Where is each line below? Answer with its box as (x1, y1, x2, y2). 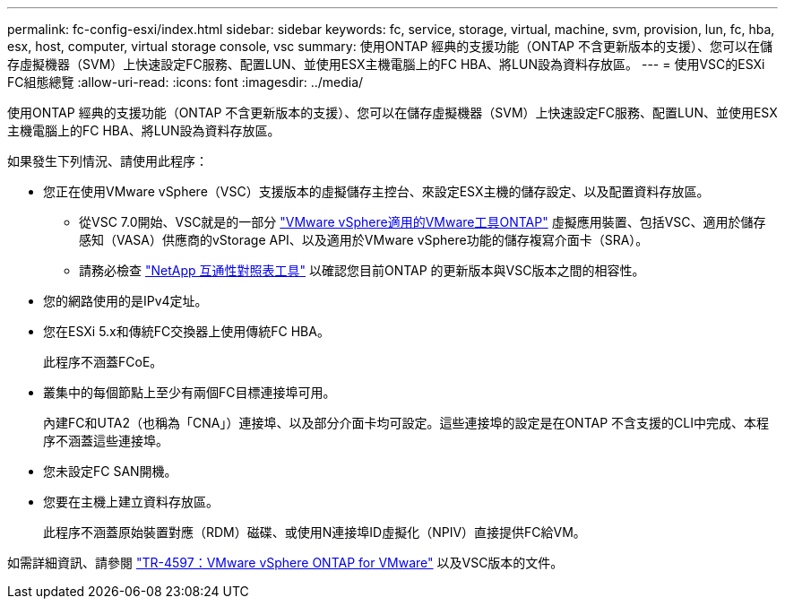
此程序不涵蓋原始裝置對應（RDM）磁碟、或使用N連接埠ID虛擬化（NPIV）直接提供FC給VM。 (43, 524, 586, 540)
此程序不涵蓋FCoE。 (43, 354, 163, 369)
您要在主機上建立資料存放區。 (43, 494, 219, 509)
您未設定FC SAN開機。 (43, 463, 177, 479)
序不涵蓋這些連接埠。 (43, 433, 168, 448)
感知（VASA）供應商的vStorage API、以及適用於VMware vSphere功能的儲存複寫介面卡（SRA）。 (79, 232, 649, 247)
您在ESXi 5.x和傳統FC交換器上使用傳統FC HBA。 (43, 324, 330, 339)
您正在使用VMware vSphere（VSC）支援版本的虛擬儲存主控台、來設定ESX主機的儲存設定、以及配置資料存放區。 (43, 184, 710, 199)
